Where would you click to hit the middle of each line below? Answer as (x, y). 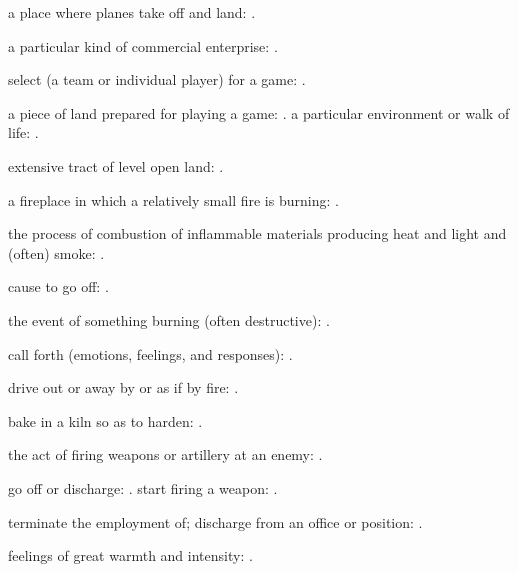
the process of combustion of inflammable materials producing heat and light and (257, 233)
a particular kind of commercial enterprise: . (143, 45)
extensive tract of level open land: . (116, 165)
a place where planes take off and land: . (132, 12)
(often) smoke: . (56, 252)
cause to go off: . (58, 286)
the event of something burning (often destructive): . (169, 319)
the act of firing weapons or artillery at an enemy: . (165, 454)
